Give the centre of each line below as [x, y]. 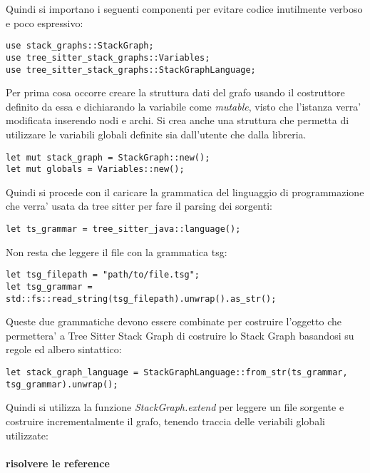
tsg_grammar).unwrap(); [62, 384]
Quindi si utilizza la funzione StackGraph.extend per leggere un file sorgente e [175, 407]
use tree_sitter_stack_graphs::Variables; [108, 57]
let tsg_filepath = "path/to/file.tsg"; [103, 275]
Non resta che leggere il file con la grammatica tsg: [117, 251]
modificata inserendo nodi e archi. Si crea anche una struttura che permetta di [178, 120]
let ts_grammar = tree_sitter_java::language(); [123, 229]
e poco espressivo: [45, 22]
